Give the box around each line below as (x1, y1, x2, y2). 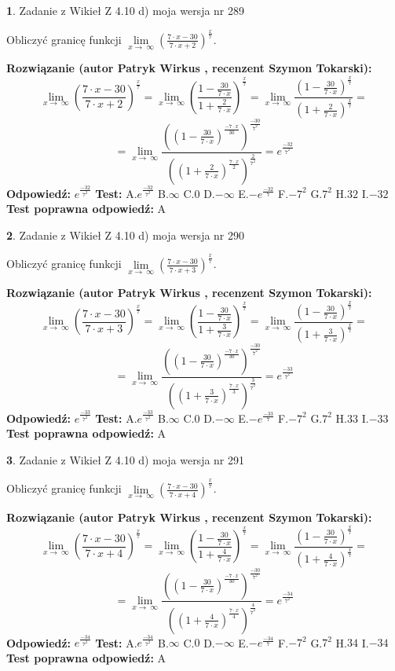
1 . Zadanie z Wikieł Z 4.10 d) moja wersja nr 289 (6, 2, 245, 18)
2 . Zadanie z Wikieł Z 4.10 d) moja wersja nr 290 (6, 226, 245, 243)
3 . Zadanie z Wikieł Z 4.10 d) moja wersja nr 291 (6, 451, 245, 467)
